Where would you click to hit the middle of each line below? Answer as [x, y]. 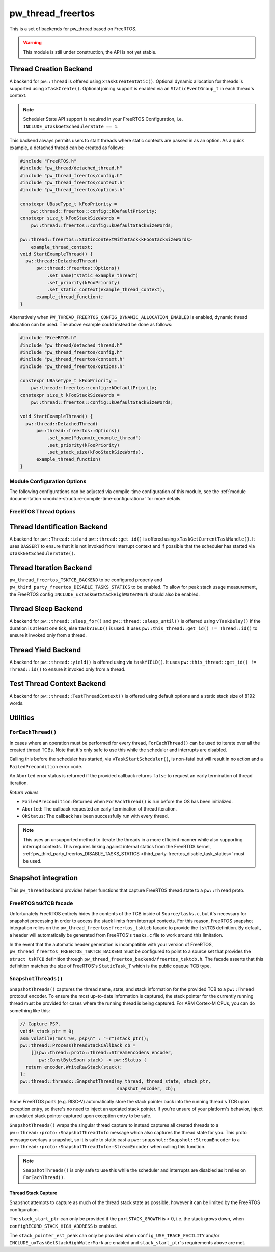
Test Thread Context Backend [58, 684]
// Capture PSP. [40, 1024]
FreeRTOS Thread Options [43, 512]
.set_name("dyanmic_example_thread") [94, 438]
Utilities [22, 718]
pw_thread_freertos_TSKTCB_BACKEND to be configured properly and [86, 580]
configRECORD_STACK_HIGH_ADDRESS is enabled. [63, 1226]
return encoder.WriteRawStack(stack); [74, 1067]
